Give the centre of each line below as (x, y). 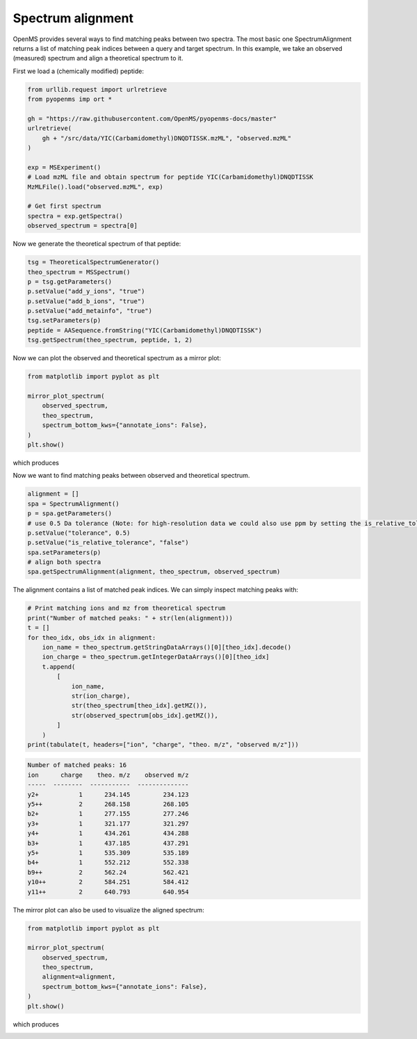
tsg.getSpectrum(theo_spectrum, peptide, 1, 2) (110, 340)
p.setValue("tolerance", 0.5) (79, 533)
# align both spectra (64, 562)
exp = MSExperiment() (64, 167)
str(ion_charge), (101, 696)
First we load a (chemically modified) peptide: (78, 71)
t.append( (59, 667)
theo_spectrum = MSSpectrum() (79, 272)
